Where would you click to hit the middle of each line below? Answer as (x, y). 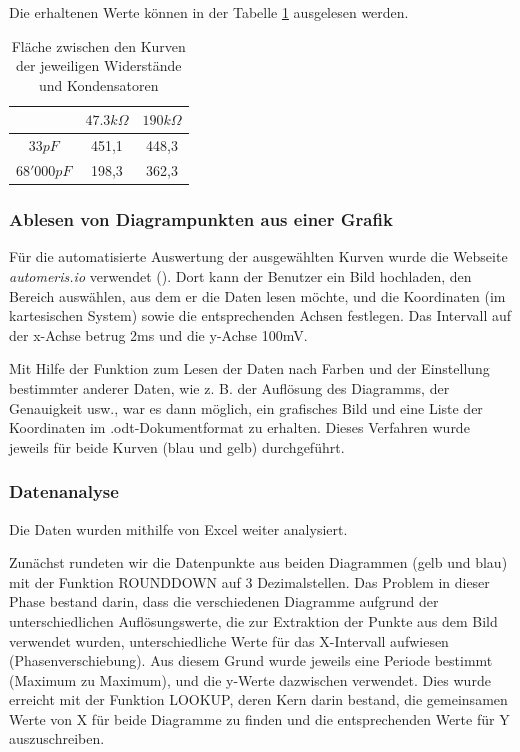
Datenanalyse (64, 491)
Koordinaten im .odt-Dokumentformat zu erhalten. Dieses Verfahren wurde (239, 427)
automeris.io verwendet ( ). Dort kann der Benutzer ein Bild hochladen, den (240, 275)
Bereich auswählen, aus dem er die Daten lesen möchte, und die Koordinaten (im (257, 295)
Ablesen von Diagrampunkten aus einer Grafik (201, 219)
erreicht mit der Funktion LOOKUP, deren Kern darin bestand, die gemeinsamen (258, 699)
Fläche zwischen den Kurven (98, 45)
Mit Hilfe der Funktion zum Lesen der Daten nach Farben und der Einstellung (249, 368)
